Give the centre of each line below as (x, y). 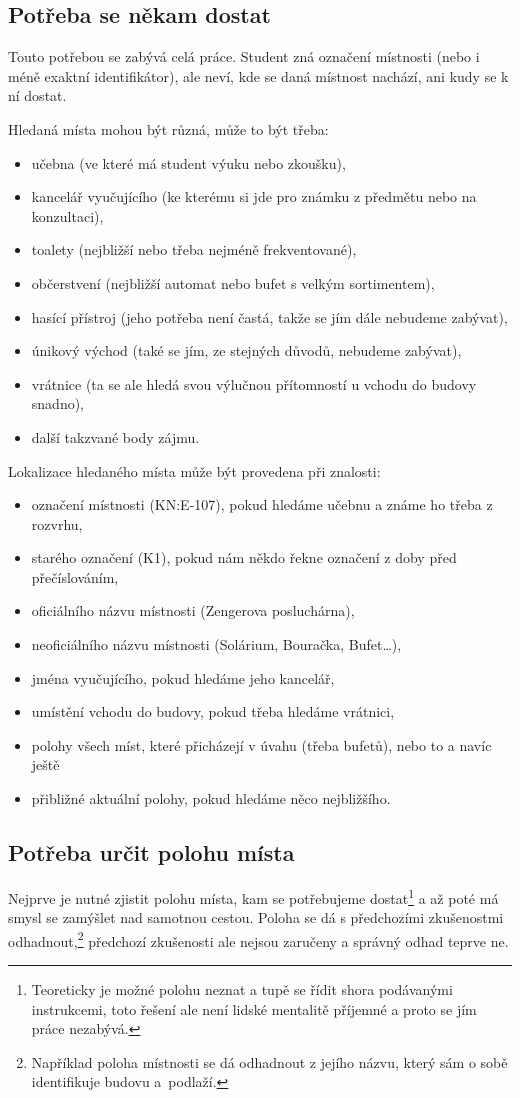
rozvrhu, (57, 523)
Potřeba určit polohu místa (151, 852)
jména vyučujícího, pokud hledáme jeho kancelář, (183, 677)
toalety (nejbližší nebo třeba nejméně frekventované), (194, 249)
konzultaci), (67, 215)
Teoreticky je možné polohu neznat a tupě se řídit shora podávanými (242, 988)
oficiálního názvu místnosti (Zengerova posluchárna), (193, 610)
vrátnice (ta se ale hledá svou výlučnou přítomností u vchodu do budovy (254, 383)
